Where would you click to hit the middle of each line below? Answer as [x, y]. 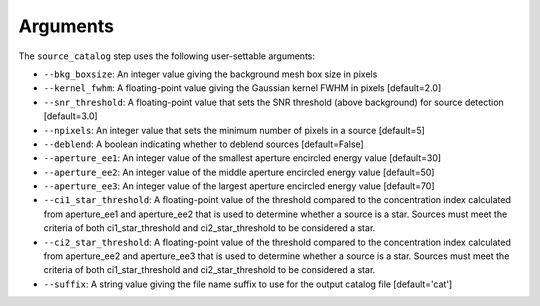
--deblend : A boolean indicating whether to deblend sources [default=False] [203, 144]
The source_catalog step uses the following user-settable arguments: [166, 56]
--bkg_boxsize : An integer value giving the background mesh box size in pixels [210, 74]
